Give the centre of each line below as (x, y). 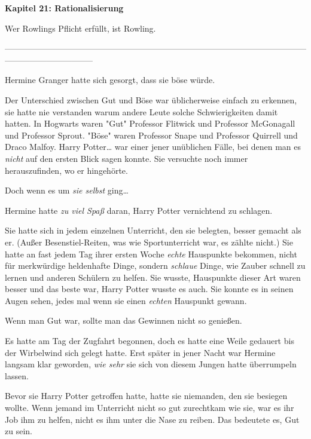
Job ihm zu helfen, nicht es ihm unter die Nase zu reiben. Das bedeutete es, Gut (152, 419)
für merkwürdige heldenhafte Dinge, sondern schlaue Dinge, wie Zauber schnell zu (155, 265)
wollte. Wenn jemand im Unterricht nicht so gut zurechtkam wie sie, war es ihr (150, 408)
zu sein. (19, 431)
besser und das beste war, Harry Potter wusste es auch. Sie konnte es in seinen (149, 289)
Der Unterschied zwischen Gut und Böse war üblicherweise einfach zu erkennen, (151, 99)
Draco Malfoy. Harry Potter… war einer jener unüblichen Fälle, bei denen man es (153, 147)
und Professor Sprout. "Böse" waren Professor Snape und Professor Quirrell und (151, 135)
